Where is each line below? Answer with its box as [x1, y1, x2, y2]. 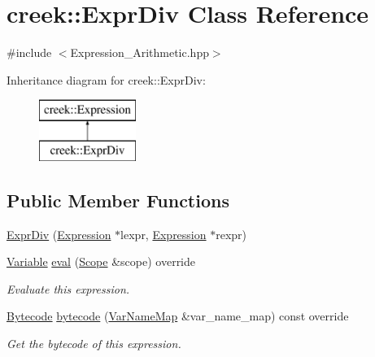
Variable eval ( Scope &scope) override [7, 253, 196, 270]
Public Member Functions [7, 187, 229, 212]
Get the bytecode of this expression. [7, 335, 181, 352]
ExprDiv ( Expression [7, 225, 111, 242]
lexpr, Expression [120, 225, 207, 242]
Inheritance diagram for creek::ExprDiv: [7, 71, 206, 88]
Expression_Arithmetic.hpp [70, 44, 209, 61]
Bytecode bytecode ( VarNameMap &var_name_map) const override [7, 307, 349, 324]
